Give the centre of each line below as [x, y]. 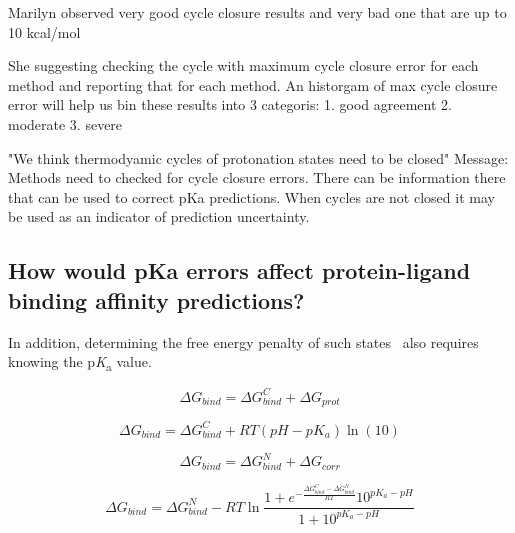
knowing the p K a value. [80, 362]
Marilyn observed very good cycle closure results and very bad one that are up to [257, 12]
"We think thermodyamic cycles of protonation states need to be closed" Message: [258, 157]
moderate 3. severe [65, 123]
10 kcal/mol [44, 31]
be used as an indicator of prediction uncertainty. [159, 216]
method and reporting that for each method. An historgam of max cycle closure [253, 84]
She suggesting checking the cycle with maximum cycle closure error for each [243, 65]
